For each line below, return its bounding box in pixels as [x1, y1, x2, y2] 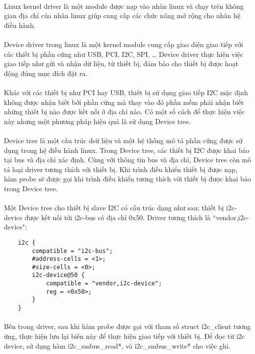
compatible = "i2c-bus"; [32, 247, 113, 254]
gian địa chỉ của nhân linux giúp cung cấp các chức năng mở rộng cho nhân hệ [4, 10, 240, 21]
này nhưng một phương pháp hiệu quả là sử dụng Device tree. [4, 116, 191, 126]
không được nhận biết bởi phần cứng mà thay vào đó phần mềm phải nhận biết [4, 97, 244, 107]
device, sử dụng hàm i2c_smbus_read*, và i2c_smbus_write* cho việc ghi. [4, 340, 230, 351]
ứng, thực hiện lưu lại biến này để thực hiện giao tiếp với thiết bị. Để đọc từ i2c [4, 330, 245, 341]
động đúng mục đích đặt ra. [4, 68, 88, 78]
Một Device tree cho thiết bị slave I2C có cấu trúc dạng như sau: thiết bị [4, 202, 224, 213]
